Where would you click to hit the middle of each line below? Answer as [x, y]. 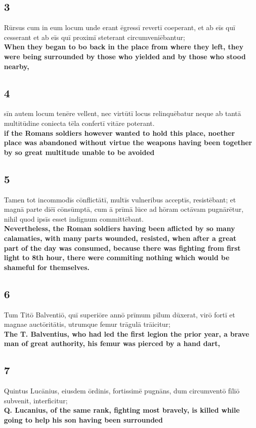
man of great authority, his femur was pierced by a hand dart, [112, 343]
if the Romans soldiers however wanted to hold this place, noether [120, 133]
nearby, [17, 66]
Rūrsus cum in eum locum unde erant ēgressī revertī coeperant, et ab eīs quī [120, 27]
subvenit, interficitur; [36, 400]
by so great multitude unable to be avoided [79, 152]
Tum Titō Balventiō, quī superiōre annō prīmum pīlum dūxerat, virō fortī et [120, 314]
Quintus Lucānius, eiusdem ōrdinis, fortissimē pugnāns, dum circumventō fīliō [122, 391]
